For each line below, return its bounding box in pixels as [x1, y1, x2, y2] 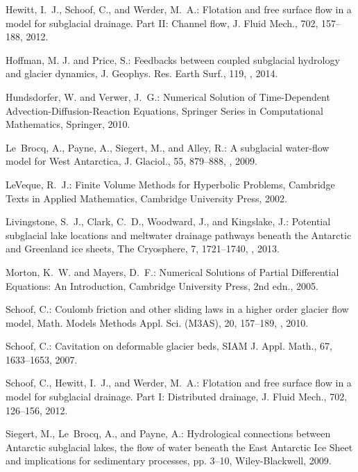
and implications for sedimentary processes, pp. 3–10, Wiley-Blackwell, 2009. [6, 453, 332, 468]
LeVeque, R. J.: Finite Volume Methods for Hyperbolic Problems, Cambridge [6, 177, 335, 191]
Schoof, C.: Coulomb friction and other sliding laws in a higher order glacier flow [6, 302, 349, 316]
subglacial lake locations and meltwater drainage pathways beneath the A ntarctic [6, 227, 352, 242]
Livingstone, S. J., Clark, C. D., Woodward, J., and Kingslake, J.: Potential [6, 214, 331, 229]
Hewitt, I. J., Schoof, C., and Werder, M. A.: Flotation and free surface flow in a [6, 2, 352, 16]
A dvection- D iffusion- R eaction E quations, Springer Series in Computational [6, 103, 323, 117]
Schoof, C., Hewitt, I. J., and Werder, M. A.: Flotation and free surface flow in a [6, 375, 352, 390]
